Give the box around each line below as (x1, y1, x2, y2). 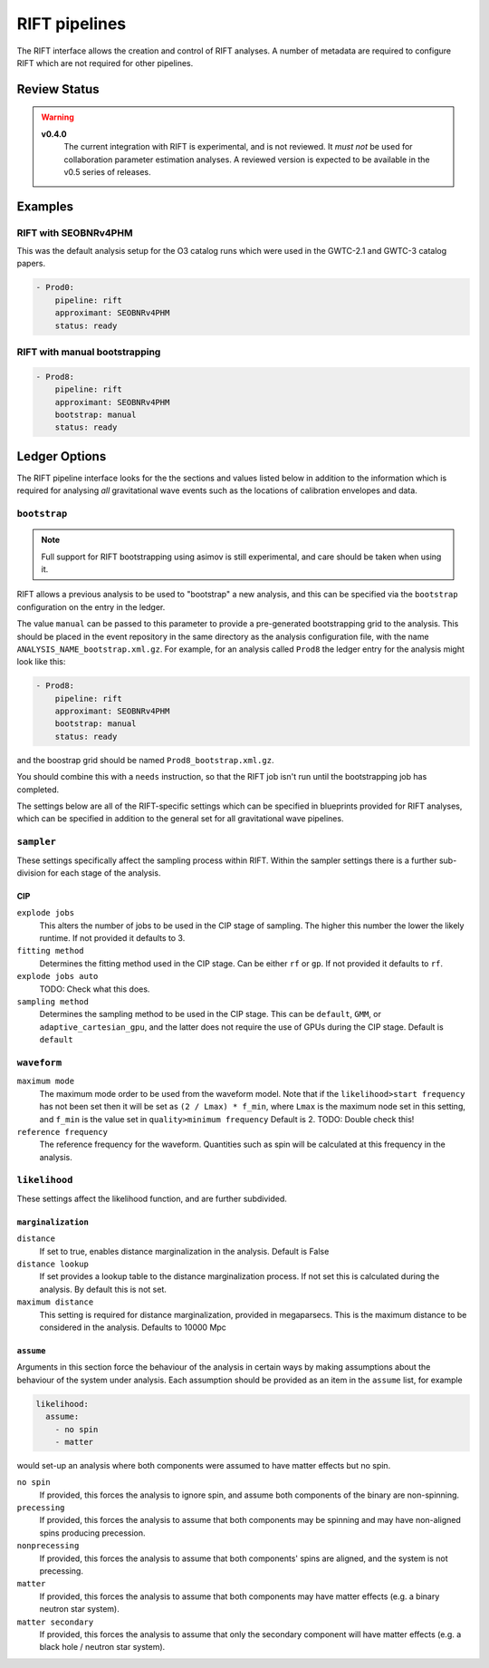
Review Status (16, 82, 100, 97)
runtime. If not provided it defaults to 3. (39, 933, 186, 944)
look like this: (16, 656, 66, 667)
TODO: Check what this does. (39, 984, 150, 994)
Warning (41, 112, 74, 122)
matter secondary (16, 1616, 94, 1627)
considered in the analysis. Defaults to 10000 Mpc (39, 1322, 226, 1333)
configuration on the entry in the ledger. (16, 601, 166, 612)
